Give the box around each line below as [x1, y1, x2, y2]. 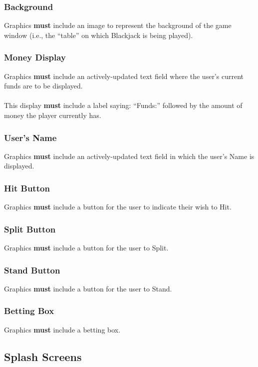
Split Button [4, 222, 56, 235]
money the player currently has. [4, 110, 101, 120]
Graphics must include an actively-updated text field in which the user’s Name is [4, 150, 255, 161]
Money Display [4, 51, 66, 63]
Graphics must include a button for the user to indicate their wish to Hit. [4, 201, 232, 212]
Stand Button [4, 263, 60, 276]
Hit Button [4, 181, 50, 194]
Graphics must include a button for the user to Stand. [4, 283, 172, 293]
